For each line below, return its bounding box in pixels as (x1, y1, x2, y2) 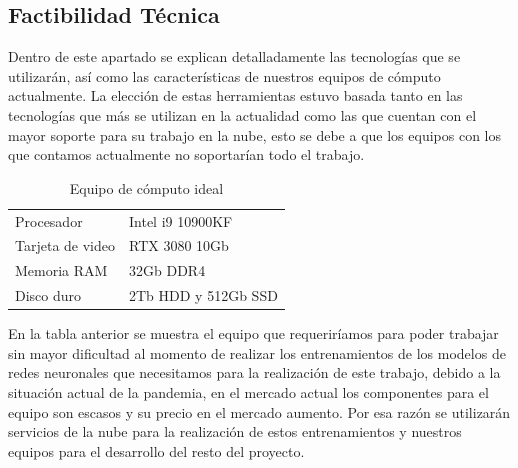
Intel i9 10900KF (129, 210, 233, 231)
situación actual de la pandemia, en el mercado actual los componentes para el (8, 382, 489, 403)
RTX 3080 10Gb (129, 235, 229, 256)
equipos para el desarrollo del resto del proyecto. (8, 440, 305, 461)
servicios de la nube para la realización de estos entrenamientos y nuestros (8, 421, 462, 442)
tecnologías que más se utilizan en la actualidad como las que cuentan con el (8, 104, 477, 125)
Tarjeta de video (15, 235, 115, 256)
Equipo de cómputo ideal (69, 177, 224, 198)
